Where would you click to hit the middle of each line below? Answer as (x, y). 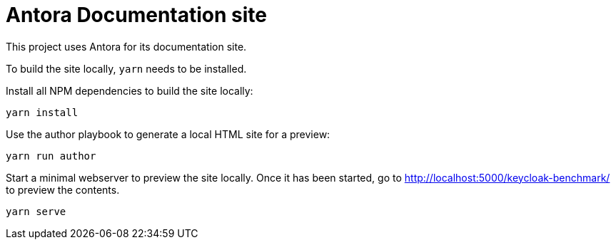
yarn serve (36, 211)
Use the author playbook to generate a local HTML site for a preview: (168, 134)
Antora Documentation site (137, 15)
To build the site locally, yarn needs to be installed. (126, 68)
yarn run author (51, 156)
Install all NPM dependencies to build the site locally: (130, 90)
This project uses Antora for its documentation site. (126, 46)
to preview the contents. (63, 189)
